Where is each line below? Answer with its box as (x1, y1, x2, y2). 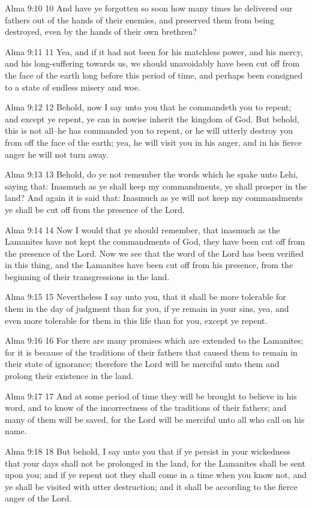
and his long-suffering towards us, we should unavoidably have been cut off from (5, 57, 300, 70)
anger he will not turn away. (5, 148, 109, 160)
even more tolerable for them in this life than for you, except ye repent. (5, 314, 268, 326)
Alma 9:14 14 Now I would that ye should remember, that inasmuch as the (5, 223, 280, 236)
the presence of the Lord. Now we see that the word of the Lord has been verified (5, 247, 304, 259)
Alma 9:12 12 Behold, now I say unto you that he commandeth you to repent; (5, 101, 292, 113)
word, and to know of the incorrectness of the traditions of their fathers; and (5, 401, 287, 414)
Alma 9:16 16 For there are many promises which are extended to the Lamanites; (5, 334, 304, 347)
